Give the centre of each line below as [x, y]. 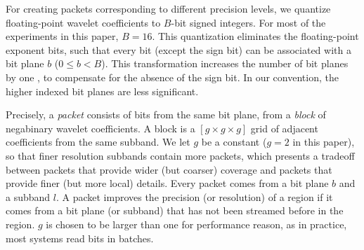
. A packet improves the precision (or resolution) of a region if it [194, 196]
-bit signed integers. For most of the [248, 22]
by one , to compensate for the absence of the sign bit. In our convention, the [172, 77]
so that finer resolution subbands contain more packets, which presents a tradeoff [180, 155]
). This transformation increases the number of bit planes [225, 63]
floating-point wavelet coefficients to [83, 22]
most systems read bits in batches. [80, 238]
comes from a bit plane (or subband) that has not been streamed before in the [175, 210]
